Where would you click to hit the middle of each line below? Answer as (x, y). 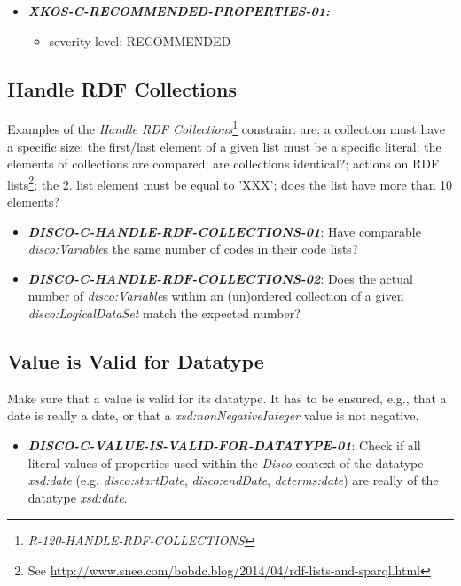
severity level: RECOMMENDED (140, 40)
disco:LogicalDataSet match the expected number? (164, 313)
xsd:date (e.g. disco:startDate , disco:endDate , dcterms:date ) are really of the (233, 480)
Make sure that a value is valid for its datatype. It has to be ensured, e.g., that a (227, 398)
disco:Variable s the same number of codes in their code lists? (193, 249)
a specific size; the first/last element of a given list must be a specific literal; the (224, 146)
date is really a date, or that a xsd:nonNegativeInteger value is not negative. (213, 415)
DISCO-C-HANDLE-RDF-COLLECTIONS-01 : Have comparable (224, 231)
